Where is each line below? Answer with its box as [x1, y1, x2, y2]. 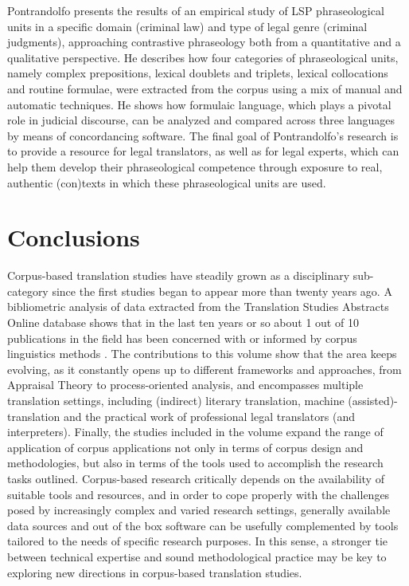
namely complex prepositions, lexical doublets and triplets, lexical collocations [7, 65, 388, 81]
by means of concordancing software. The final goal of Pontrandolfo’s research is [7, 127, 399, 144]
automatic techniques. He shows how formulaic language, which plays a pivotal [7, 96, 391, 112]
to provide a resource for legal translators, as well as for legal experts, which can [7, 143, 399, 159]
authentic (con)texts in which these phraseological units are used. [7, 174, 326, 191]
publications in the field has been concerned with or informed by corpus [7, 329, 357, 346]
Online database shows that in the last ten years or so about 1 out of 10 [7, 314, 359, 331]
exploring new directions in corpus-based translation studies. [7, 564, 302, 580]
